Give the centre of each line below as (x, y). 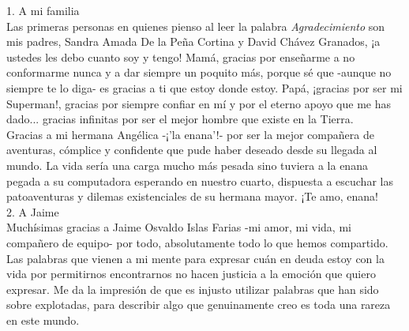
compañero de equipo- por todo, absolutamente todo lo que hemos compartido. (197, 242)
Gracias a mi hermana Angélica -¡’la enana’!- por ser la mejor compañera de (190, 134)
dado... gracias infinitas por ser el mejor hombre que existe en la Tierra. (180, 119)
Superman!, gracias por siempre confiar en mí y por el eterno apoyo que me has (199, 103)
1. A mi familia (43, 10)
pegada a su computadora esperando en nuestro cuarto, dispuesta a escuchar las (200, 181)
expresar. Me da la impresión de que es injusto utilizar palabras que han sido (193, 289)
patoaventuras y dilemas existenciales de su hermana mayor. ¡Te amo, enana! (193, 196)
